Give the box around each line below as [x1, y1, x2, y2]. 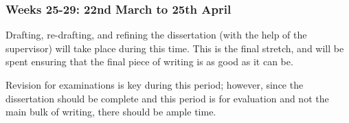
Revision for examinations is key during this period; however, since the [5, 78, 304, 91]
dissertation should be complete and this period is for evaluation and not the [5, 91, 329, 105]
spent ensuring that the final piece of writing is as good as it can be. [5, 54, 293, 69]
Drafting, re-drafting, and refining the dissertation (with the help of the [5, 27, 307, 42]
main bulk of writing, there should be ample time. [5, 104, 216, 119]
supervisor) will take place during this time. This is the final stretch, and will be [5, 41, 344, 55]
